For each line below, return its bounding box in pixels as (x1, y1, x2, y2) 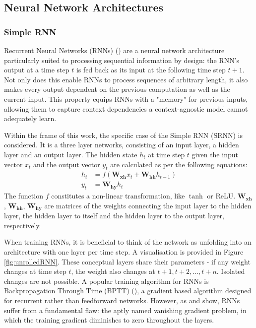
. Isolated (216, 266, 245, 276)
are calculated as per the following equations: (110, 159, 248, 169)
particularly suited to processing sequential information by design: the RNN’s (4, 55, 240, 65)
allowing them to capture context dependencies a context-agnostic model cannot (4, 103, 248, 114)
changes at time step (4, 266, 66, 276)
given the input (192, 149, 238, 159)
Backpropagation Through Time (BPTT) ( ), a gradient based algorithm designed (4, 285, 252, 296)
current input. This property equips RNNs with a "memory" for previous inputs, (4, 93, 248, 104)
